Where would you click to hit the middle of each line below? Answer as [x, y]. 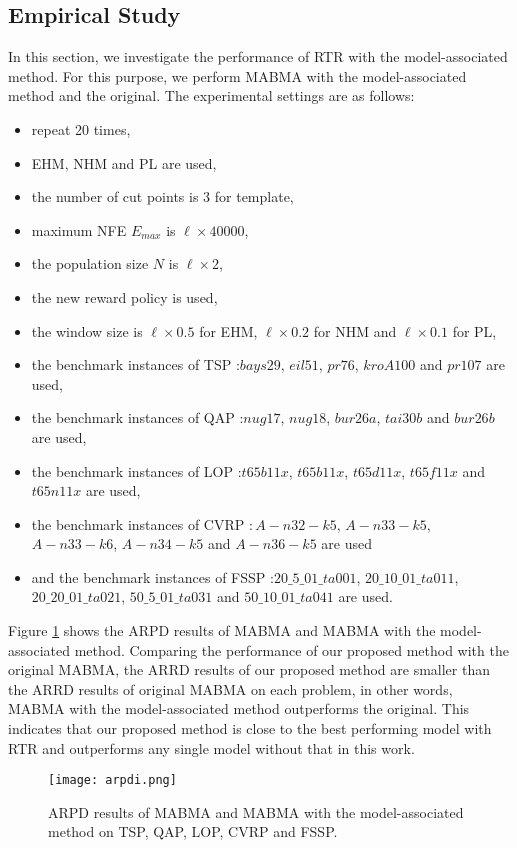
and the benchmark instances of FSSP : [152, 576]
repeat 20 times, [81, 128]
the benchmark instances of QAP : [137, 417]
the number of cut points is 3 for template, [162, 196]
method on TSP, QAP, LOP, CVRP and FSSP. [193, 831]
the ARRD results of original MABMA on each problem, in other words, [230, 688]
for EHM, [228, 330]
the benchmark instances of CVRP [138, 523]
